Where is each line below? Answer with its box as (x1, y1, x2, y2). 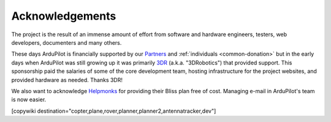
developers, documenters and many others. (11, 39, 122, 46)
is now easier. (11, 96, 47, 104)
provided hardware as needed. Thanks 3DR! (11, 76, 123, 83)
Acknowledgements (11, 9, 116, 23)
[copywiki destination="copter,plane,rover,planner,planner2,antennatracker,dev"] (11, 107, 216, 115)
